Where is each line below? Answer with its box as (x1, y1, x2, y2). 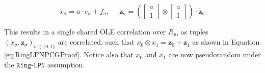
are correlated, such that (58, 36, 135, 47)
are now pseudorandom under (168, 49, 261, 60)
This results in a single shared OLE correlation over (4, 26, 166, 36)
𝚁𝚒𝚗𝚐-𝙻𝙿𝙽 (16, 61, 45, 69)
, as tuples (176, 26, 208, 36)
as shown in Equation (192, 36, 260, 47)
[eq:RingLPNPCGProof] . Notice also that (4, 49, 134, 60)
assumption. (47, 59, 85, 69)
